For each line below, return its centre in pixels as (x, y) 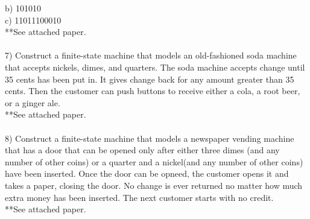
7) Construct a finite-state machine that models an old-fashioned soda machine (151, 55)
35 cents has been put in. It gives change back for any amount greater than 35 (150, 79)
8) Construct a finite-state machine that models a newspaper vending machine (150, 138)
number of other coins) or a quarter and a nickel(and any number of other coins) (154, 161)
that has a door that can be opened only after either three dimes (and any (142, 150)
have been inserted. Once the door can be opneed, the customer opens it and (147, 173)
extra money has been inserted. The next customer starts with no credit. (139, 197)
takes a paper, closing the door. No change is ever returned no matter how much (154, 185)
